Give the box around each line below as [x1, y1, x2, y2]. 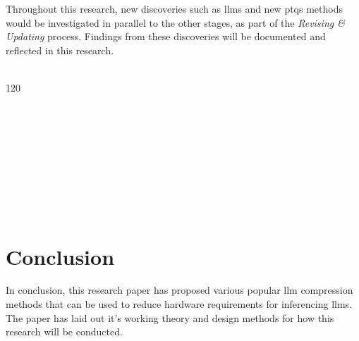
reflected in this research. [6, 42, 114, 57]
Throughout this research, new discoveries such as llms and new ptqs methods [6, 1, 343, 15]
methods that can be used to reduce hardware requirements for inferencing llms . [6, 297, 352, 311]
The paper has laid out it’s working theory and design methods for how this [6, 310, 334, 325]
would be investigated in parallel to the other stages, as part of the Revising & [6, 15, 345, 30]
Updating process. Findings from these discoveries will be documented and [6, 29, 326, 44]
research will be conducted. [6, 324, 123, 339]
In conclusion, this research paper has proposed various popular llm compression [6, 283, 353, 297]
